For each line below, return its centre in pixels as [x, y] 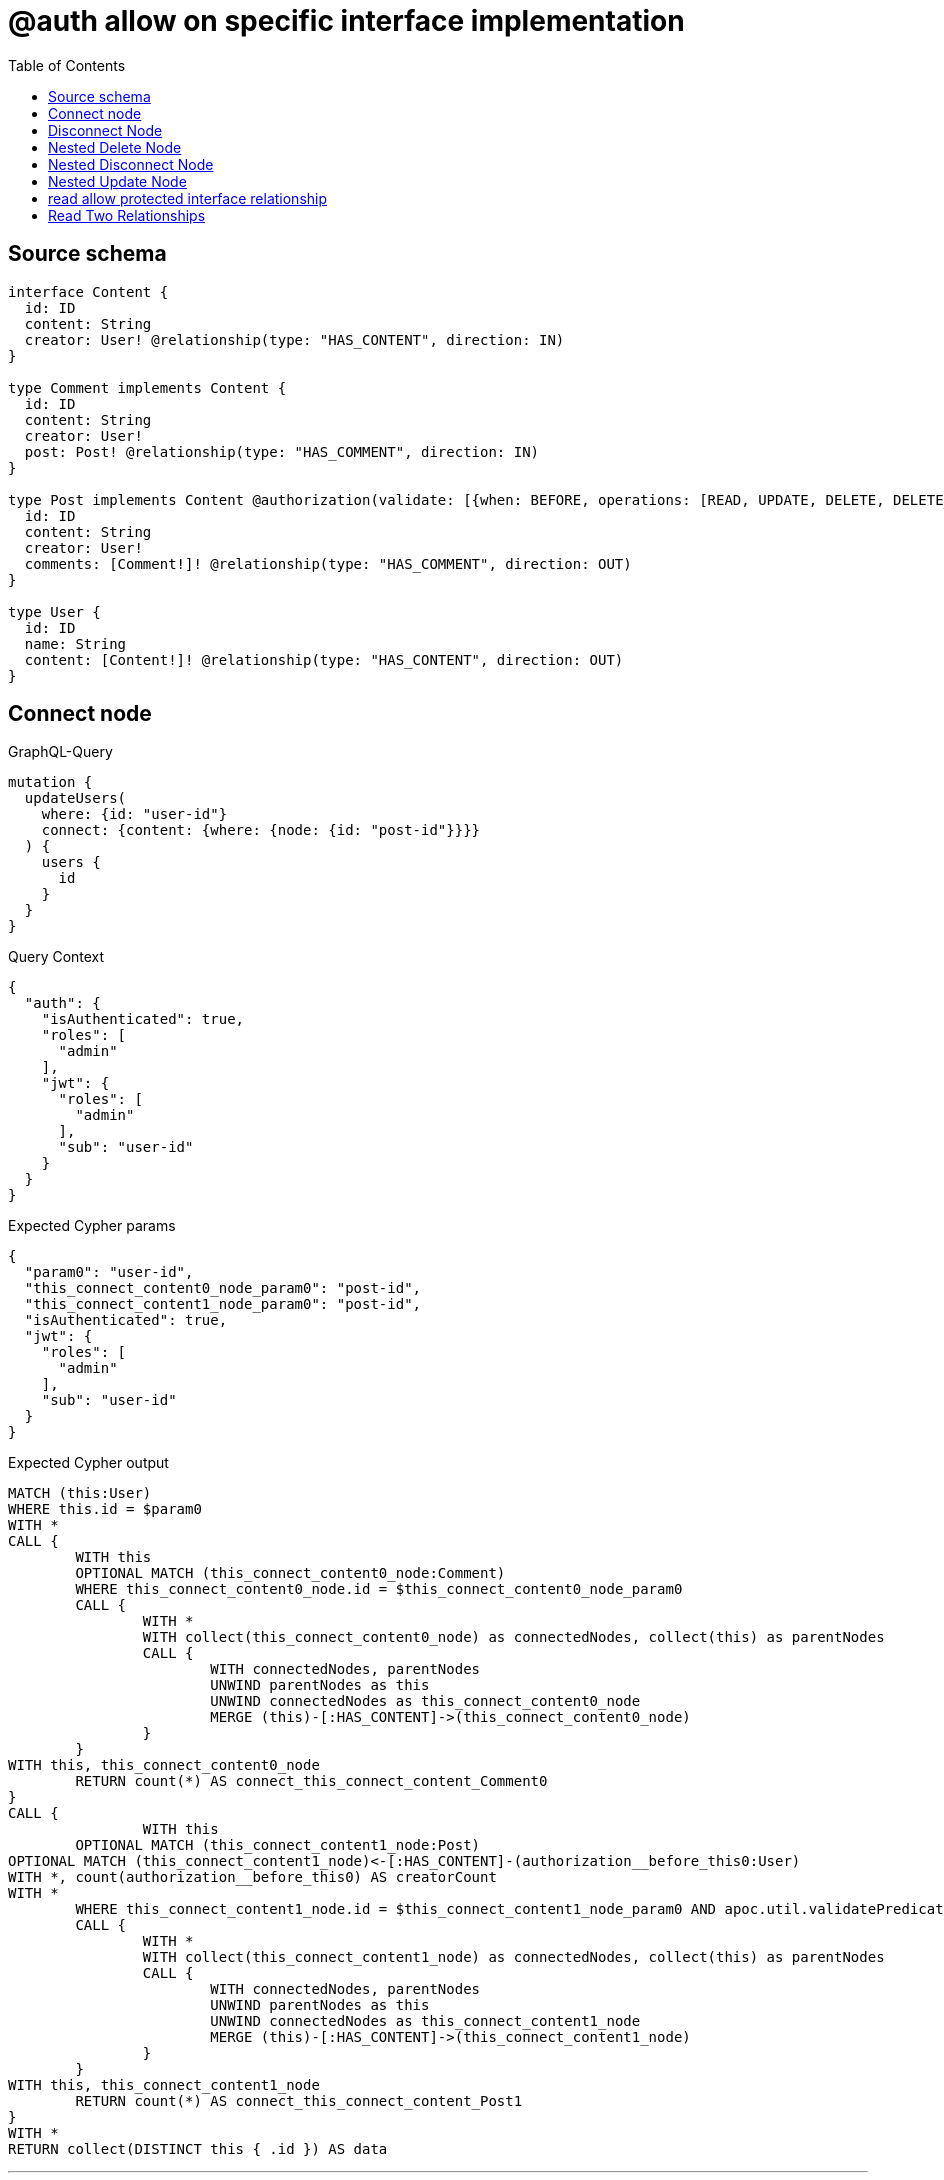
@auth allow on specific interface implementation [346, 21]
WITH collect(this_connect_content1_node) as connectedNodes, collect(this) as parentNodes [513, 1957]
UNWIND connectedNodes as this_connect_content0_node [425, 1701]
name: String [75, 643]
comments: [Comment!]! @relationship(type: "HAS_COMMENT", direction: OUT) [328, 563]
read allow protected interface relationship [188, 198]
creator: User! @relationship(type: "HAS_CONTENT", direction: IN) [294, 339]
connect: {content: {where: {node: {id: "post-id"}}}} [261, 830]
